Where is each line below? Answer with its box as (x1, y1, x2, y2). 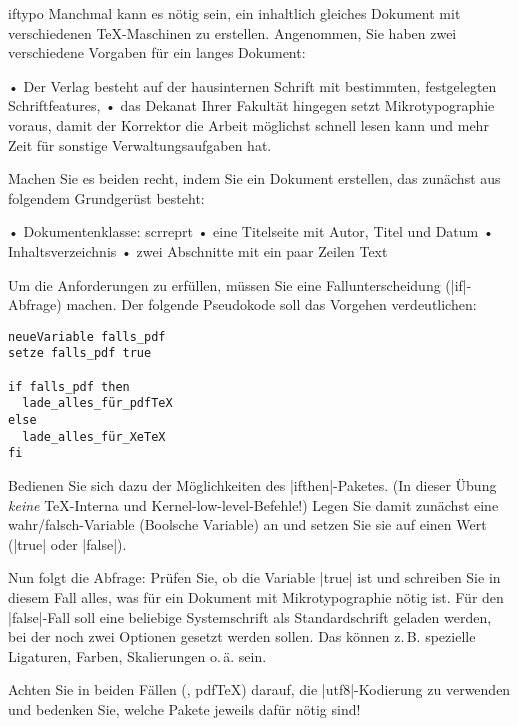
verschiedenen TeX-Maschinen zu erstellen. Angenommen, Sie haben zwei (8, 22, 457, 43)
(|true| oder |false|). (8, 533, 127, 554)
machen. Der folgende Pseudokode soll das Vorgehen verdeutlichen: (66, 294, 477, 315)
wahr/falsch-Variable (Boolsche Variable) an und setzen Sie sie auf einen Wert (8, 514, 487, 535)
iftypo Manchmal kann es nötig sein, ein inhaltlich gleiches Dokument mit (8, 3, 461, 23)
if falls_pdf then (8, 379, 130, 394)
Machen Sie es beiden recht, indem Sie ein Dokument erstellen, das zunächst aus (8, 168, 501, 189)
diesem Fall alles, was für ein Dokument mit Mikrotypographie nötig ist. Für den (8, 586, 504, 607)
